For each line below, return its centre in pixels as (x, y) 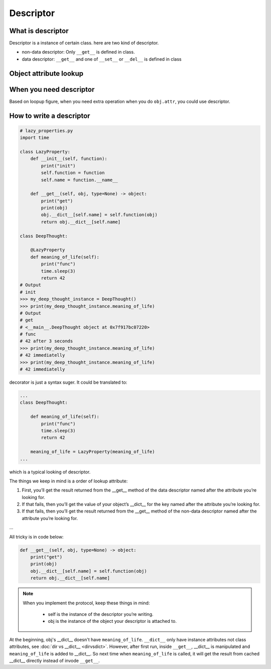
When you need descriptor (52, 90)
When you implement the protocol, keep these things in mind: (86, 603)
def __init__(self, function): (69, 159)
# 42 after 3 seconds (46, 341)
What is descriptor (39, 31)
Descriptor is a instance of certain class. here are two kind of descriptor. (84, 43)
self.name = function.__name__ (79, 180)
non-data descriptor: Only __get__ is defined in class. (78, 52)
